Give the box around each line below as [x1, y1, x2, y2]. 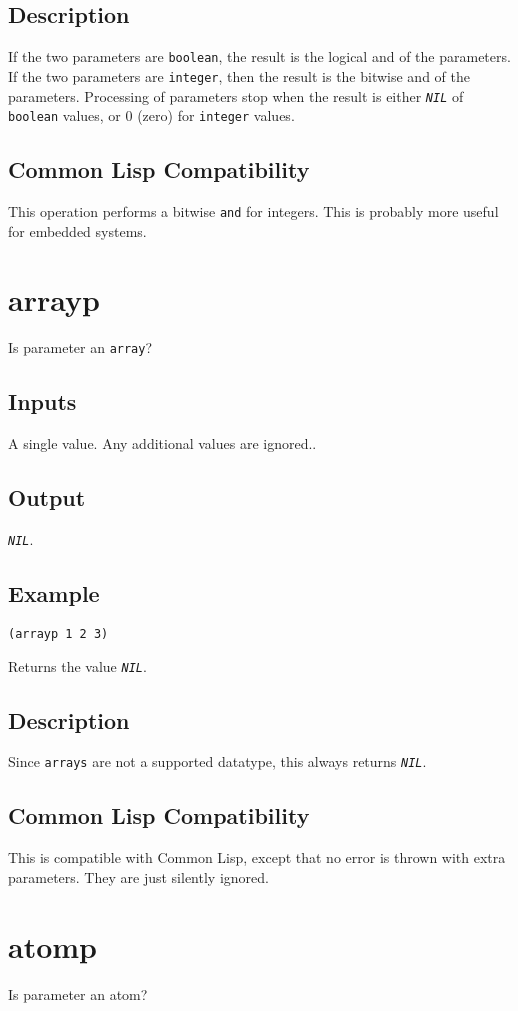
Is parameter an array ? [8, 337, 153, 358]
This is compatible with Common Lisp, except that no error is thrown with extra [8, 847, 506, 868]
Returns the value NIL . [8, 655, 147, 676]
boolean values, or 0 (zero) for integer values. [8, 105, 295, 126]
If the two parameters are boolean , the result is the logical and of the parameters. [8, 46, 511, 67]
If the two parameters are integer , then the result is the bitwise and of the [8, 65, 470, 86]
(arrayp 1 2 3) [8, 626, 109, 641]
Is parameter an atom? [8, 983, 148, 1004]
